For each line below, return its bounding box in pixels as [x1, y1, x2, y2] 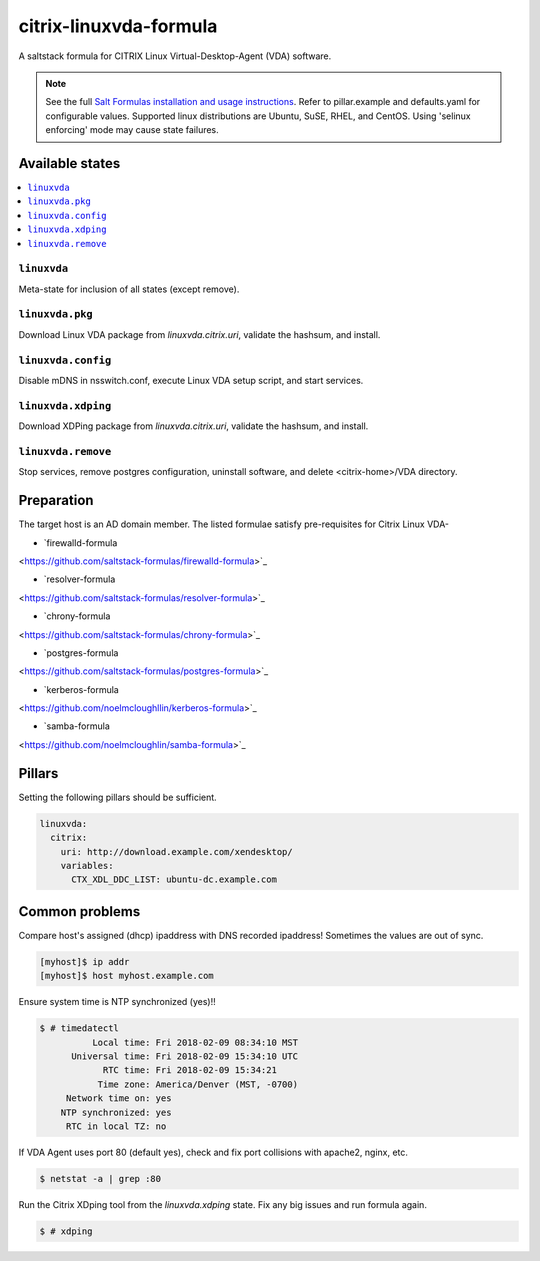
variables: [60, 860, 114, 871]
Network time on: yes [65, 1093, 172, 1104]
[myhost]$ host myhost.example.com [39, 970, 214, 982]
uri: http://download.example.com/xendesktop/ [60, 846, 294, 857]
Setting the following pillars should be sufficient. [18, 791, 217, 803]
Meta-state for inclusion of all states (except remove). [18, 283, 240, 295]
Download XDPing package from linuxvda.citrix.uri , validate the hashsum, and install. [18, 420, 369, 432]
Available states [18, 155, 121, 172]
